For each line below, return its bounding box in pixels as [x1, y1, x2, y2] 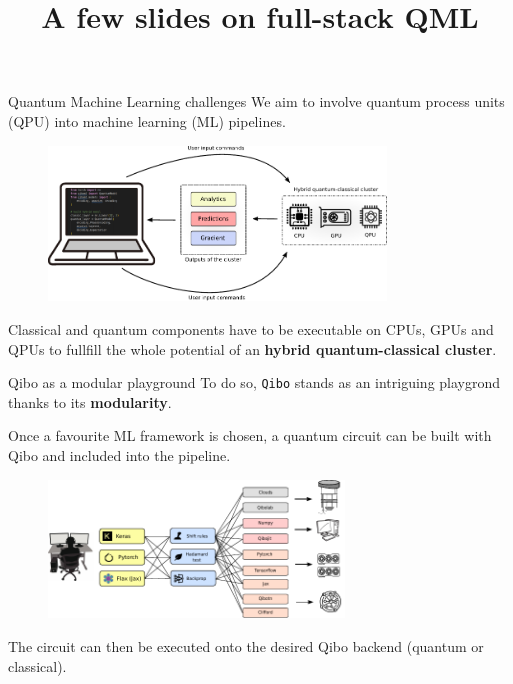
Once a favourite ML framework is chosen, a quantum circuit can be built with [8, 425, 492, 446]
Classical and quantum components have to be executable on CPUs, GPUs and [8, 318, 494, 339]
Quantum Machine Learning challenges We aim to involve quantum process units [8, 91, 505, 112]
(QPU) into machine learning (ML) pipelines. [8, 110, 286, 131]
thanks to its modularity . [8, 391, 172, 412]
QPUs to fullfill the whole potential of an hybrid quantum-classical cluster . [8, 338, 497, 359]
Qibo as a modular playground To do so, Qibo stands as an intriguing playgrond [8, 372, 501, 393]
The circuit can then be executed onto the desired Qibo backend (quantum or [8, 635, 484, 656]
